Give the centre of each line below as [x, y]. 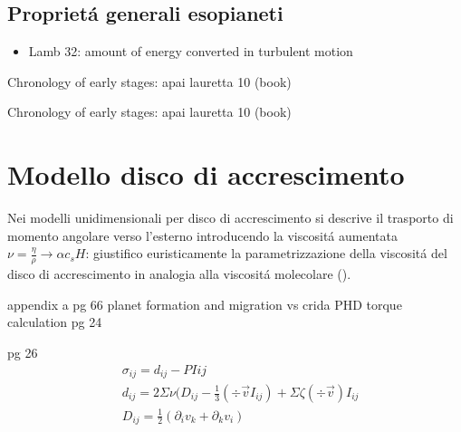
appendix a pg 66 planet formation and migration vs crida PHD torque [205, 304]
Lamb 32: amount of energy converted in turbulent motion [191, 51]
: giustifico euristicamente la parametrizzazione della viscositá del [266, 253]
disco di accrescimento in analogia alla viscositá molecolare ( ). [179, 274]
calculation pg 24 [55, 322]
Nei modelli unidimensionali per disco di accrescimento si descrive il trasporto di [230, 218]
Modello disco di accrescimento [206, 174]
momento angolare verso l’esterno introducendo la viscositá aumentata [202, 235]
